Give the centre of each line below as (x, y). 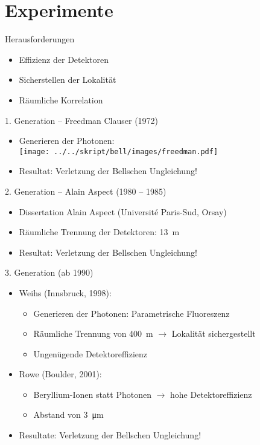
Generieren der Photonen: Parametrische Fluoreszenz (132, 313)
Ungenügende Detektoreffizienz (90, 353)
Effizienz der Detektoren (64, 59)
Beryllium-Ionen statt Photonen (92, 394)
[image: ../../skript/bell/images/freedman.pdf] (119, 151)
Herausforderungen (40, 39)
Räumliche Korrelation (61, 99)
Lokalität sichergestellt (214, 333)
